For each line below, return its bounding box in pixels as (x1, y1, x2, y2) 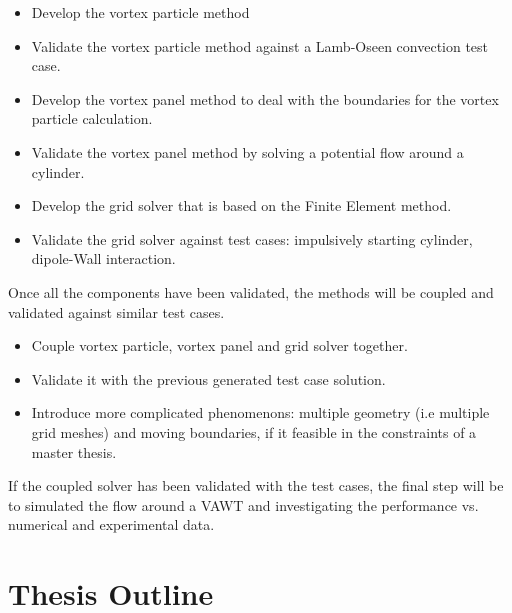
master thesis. (31, 441, 117, 462)
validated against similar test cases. (8, 301, 225, 322)
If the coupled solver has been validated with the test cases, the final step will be (8, 475, 504, 496)
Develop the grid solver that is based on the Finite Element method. (31, 195, 452, 216)
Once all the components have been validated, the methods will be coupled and (8, 281, 494, 302)
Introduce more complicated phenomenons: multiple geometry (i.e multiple (31, 402, 490, 423)
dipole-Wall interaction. (31, 248, 176, 269)
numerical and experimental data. (8, 514, 215, 535)
